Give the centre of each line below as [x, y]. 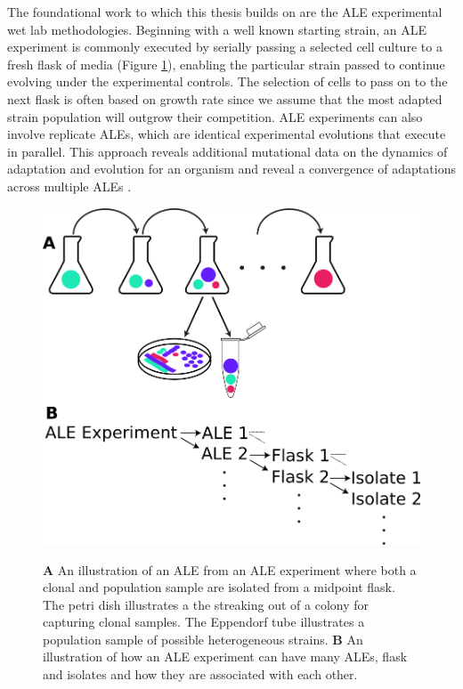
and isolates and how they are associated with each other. [200, 674]
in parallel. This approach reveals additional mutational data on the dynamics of [227, 151]
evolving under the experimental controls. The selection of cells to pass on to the [227, 81]
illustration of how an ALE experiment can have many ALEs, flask [225, 657]
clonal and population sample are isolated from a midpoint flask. [219, 587]
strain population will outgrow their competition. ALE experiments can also [215, 116]
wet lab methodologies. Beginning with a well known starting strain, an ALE [217, 29]
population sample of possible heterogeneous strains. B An [203, 639]
